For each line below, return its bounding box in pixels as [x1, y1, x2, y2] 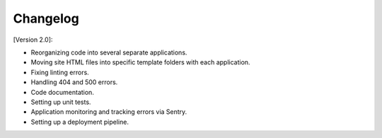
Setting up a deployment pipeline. [30, 117, 129, 126]
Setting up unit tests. [30, 98, 91, 106]
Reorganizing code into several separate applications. [30, 48, 187, 57]
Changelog [13, 11, 79, 26]
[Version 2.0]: [13, 35, 53, 44]
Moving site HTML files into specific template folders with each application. [30, 58, 250, 67]
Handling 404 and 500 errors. [30, 78, 118, 86]
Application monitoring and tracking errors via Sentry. [30, 108, 187, 116]
